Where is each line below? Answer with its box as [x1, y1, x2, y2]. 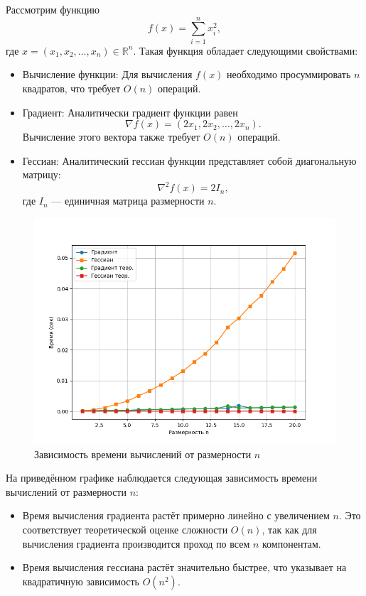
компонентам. [262, 536, 321, 551]
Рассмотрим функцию [6, 2, 99, 16]
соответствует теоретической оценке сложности [22, 521, 228, 536]
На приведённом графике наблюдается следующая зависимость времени [6, 470, 318, 485]
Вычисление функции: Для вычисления [22, 67, 193, 82]
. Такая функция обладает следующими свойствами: [133, 43, 358, 58]
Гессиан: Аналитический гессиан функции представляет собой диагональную [22, 153, 357, 168]
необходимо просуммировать [227, 67, 351, 82]
